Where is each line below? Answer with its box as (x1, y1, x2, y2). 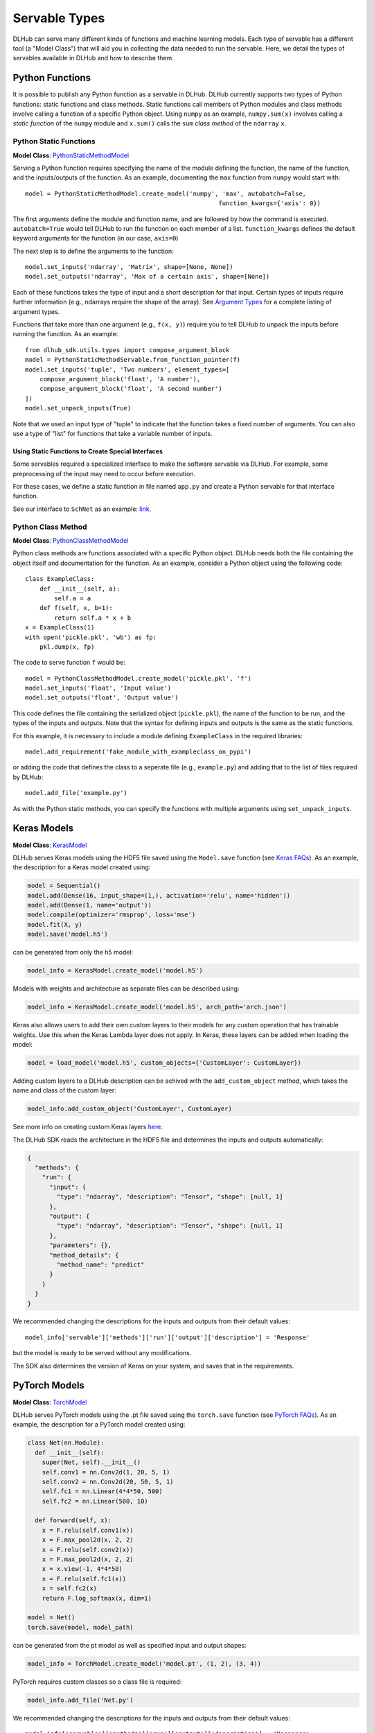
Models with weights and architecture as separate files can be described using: (12, 984, 240, 993)
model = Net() (27, 1614, 75, 1621)
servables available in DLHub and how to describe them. (12, 54, 175, 62)
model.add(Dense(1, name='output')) (27, 901, 152, 909)
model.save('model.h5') (27, 930, 109, 939)
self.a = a (54, 594, 91, 602)
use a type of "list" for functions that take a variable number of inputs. (12, 429, 213, 437)
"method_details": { (49, 1251, 119, 1259)
